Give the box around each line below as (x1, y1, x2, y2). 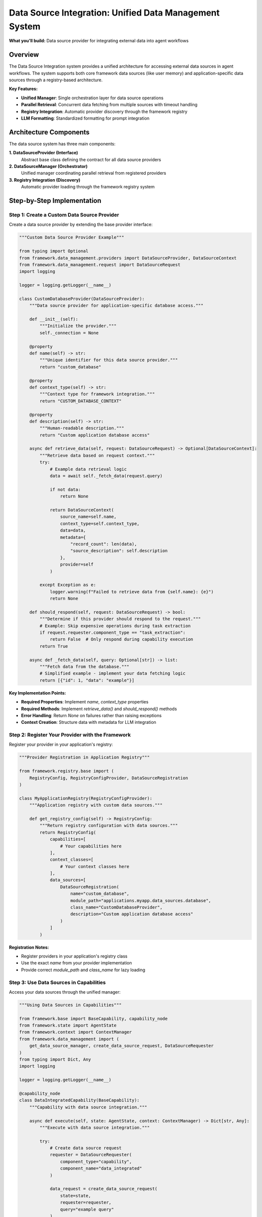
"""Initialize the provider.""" (39, 323, 116, 329)
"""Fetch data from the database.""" (39, 664, 130, 669)
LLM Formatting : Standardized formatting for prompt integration (21, 115, 150, 121)
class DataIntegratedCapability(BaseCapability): (19, 1098, 140, 1103)
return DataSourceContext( (49, 507, 114, 513)
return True (39, 643, 68, 649)
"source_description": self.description (70, 548, 168, 553)
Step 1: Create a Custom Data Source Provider (9, 212, 119, 219)
